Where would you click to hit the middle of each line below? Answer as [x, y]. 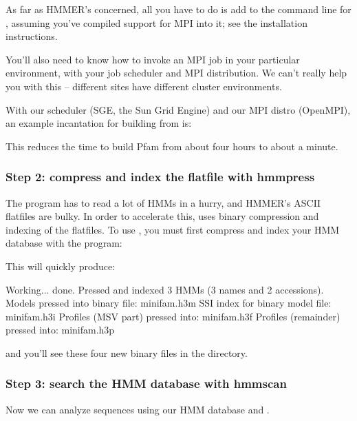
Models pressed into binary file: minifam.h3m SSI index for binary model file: [169, 303]
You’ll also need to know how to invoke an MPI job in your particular [153, 59]
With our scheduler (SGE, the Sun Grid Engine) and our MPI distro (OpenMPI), [178, 109]
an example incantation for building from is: [99, 123]
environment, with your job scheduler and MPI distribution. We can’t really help [176, 73]
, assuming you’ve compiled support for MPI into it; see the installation [156, 22]
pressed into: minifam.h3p [60, 330]
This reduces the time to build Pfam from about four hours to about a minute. [172, 146]
